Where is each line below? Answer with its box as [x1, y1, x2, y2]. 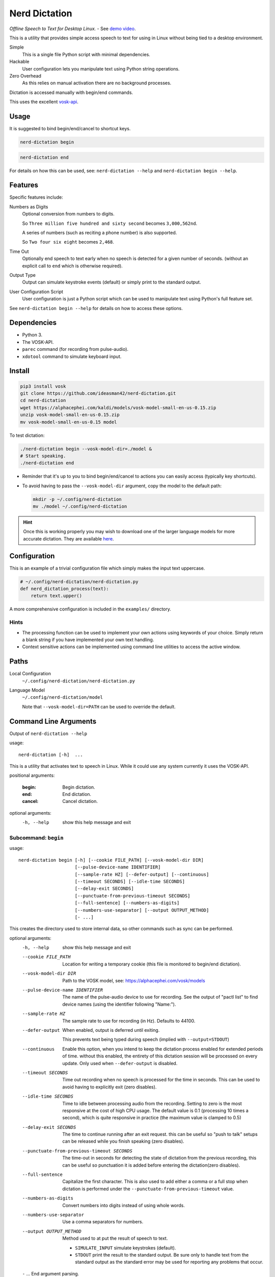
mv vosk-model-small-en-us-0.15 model [20, 419, 117, 425]
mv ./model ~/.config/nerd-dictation [33, 504, 127, 509]
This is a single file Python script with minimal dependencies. [22, 51, 150, 57]
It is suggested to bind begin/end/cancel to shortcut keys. [9, 125, 131, 131]
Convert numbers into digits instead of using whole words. [62, 1202, 185, 1208]
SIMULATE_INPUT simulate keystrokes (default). [75, 1244, 176, 1251]
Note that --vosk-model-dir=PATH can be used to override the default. [22, 703, 176, 710]
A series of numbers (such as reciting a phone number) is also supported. [22, 229, 177, 235]
